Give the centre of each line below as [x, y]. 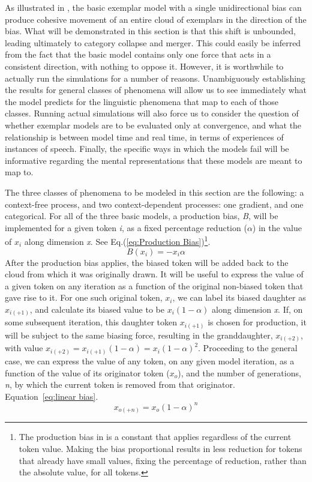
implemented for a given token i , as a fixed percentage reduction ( [126, 227]
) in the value [277, 227]
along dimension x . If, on [257, 309]
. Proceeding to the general [248, 348]
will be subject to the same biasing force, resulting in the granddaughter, [139, 335]
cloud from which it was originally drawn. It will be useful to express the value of [154, 274]
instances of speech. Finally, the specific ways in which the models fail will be [147, 149]
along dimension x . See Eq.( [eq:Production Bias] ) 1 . [117, 240]
